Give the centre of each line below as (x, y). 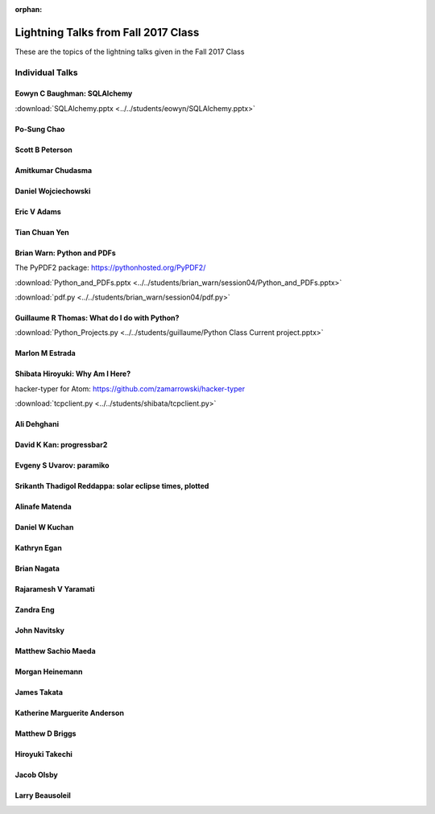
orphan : (29, 9)
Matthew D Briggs (46, 733)
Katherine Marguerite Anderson (70, 713)
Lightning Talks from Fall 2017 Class (107, 32)
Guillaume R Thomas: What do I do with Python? (97, 318)
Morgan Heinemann (49, 671)
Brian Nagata (37, 568)
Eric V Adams (38, 211)
